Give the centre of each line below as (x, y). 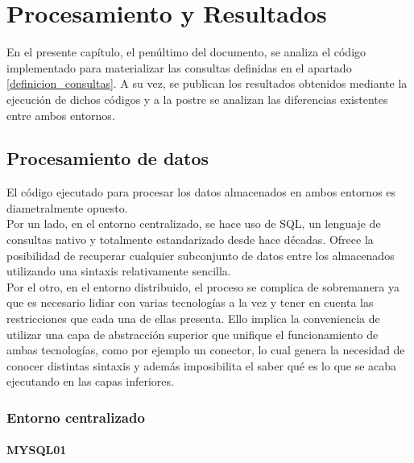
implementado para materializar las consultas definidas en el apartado (179, 67)
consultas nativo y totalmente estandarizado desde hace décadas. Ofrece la (190, 240)
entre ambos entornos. (61, 115)
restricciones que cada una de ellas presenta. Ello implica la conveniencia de (193, 318)
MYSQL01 (37, 450)
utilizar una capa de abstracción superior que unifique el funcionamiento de (193, 334)
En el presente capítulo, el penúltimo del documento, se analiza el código (186, 52)
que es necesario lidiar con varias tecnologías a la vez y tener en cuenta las (190, 302)
